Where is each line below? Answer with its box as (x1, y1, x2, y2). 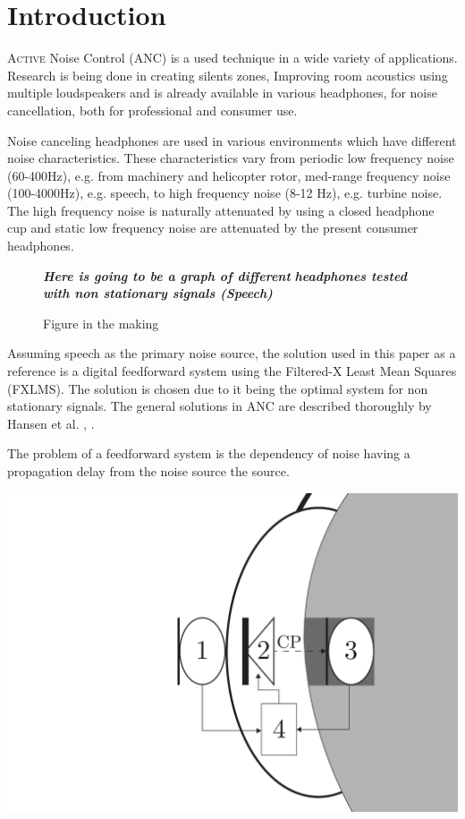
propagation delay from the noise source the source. (7, 462, 290, 480)
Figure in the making (43, 313, 159, 332)
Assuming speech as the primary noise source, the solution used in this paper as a (7, 344, 456, 363)
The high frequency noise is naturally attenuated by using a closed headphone (7, 200, 435, 219)
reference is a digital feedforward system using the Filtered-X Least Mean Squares (7, 362, 457, 380)
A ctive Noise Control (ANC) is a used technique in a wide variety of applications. (7, 48, 458, 67)
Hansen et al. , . (7, 414, 95, 432)
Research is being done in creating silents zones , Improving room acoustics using (7, 65, 448, 84)
